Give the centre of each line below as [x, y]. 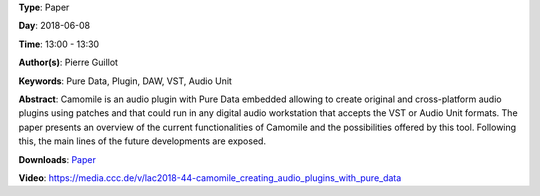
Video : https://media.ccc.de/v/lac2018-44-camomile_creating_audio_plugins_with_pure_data [210, 177]
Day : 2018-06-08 [54, 26]
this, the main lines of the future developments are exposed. [142, 141]
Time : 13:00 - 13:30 [59, 44]
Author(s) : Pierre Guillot [68, 62]
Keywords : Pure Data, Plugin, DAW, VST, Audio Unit [125, 81]
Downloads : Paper [57, 159]
